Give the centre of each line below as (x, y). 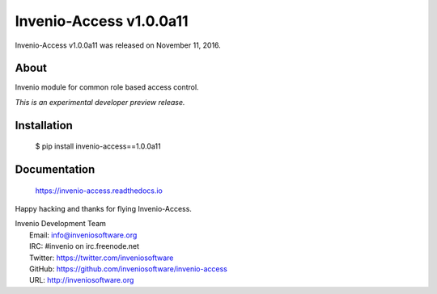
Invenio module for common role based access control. (107, 87)
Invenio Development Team (61, 224)
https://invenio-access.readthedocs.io (99, 191)
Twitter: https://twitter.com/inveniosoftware (102, 258)
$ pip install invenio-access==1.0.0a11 (98, 146)
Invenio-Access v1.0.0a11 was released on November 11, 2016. (118, 45)
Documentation (55, 170)
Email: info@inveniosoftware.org (83, 235)
